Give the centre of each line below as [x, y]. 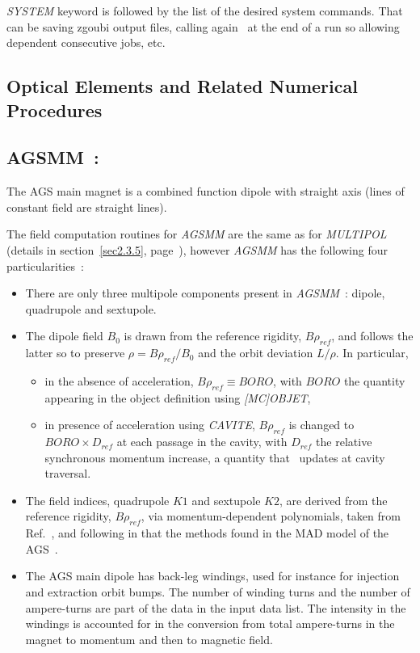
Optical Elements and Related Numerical [182, 86]
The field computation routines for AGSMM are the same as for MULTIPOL [197, 234]
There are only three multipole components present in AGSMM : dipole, [205, 293]
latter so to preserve [75, 353]
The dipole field [64, 336]
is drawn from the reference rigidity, [213, 336]
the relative [344, 442]
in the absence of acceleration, [119, 380]
